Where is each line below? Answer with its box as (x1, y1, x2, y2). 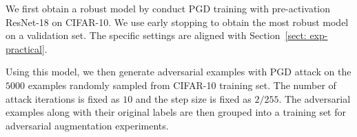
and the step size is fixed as (135, 91, 252, 105)
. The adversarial (278, 91, 351, 105)
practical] (6, 41, 45, 55)
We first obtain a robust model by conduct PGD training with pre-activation (6, 1, 331, 15)
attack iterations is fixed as (6, 91, 120, 105)
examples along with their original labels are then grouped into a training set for (6, 105, 347, 119)
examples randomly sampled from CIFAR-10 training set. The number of (28, 77, 336, 92)
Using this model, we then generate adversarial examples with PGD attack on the (6, 64, 351, 79)
